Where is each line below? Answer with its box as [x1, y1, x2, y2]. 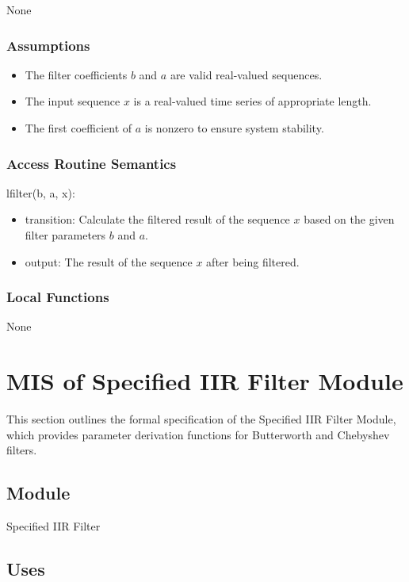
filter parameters [25, 227, 106, 243]
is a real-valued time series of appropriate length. [133, 93, 372, 109]
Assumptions [6, 35, 90, 55]
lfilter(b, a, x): [6, 184, 75, 201]
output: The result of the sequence [25, 253, 193, 270]
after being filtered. [206, 253, 300, 270]
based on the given [304, 211, 395, 228]
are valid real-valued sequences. [170, 66, 323, 82]
